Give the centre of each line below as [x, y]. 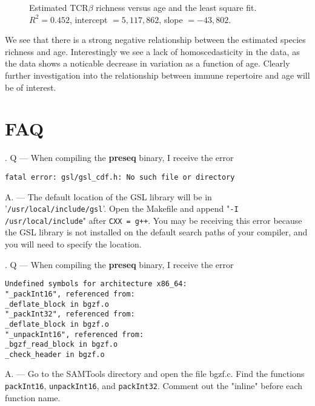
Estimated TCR [59, 7]
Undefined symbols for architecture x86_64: [96, 284]
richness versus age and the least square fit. [176, 7]
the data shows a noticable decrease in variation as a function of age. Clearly [148, 63]
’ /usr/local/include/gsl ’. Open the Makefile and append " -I [122, 208]
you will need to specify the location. [73, 244]
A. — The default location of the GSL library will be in [108, 196]
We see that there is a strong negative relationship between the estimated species [155, 40]
